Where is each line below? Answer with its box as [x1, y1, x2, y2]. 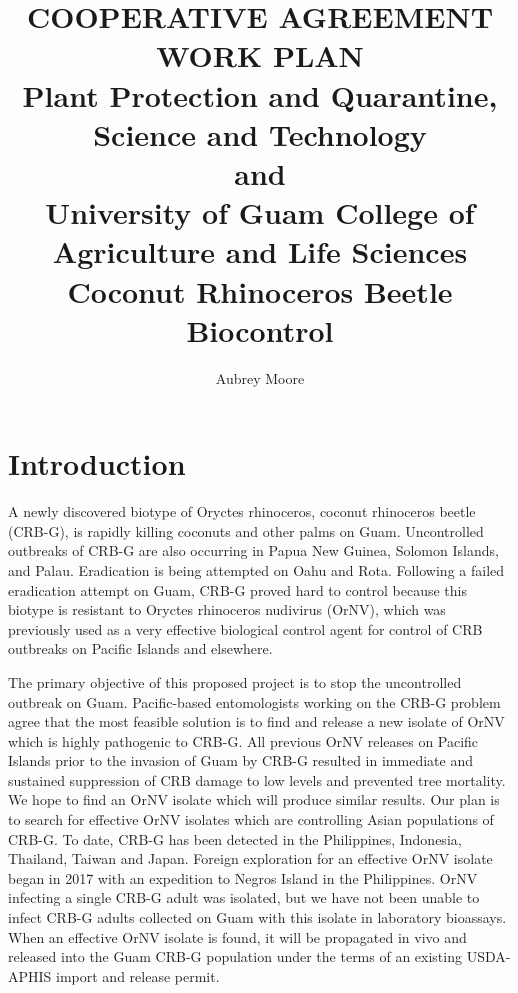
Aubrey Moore [215, 367, 305, 388]
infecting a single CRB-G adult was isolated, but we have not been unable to [8, 887, 480, 908]
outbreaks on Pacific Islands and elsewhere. [8, 638, 273, 659]
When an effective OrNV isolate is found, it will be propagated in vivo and [8, 926, 467, 947]
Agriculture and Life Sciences [52, 231, 468, 272]
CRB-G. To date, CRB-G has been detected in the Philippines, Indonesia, [8, 828, 462, 849]
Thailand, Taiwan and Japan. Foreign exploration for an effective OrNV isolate [8, 848, 493, 869]
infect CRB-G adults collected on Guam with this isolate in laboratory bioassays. [8, 907, 507, 928]
